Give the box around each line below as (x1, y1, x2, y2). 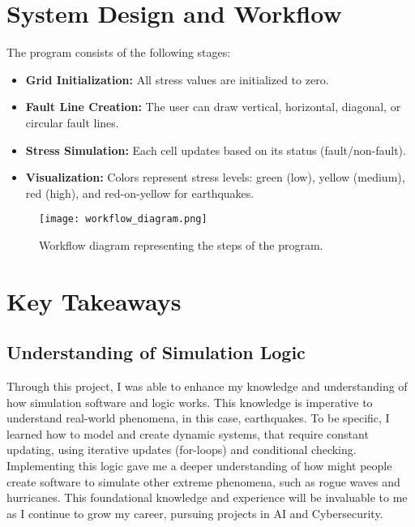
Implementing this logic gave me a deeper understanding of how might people (6, 457, 392, 474)
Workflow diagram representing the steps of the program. (39, 236, 323, 253)
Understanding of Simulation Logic (6, 340, 306, 365)
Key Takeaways (6, 284, 182, 317)
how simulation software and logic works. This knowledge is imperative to (6, 393, 373, 410)
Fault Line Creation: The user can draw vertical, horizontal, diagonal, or (25, 98, 401, 115)
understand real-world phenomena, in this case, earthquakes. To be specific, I (6, 409, 390, 426)
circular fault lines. (25, 114, 119, 131)
